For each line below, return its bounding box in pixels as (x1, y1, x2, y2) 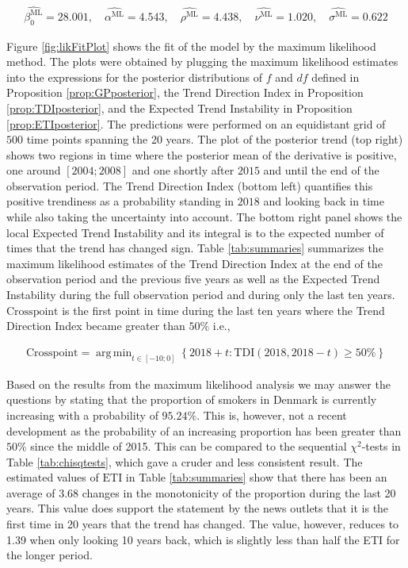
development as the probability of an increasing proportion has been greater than (6, 422, 402, 439)
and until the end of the (263, 162, 379, 178)
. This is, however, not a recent (196, 406, 347, 423)
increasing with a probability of (6, 406, 158, 423)
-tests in (361, 438, 401, 455)
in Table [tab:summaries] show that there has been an (125, 469, 387, 485)
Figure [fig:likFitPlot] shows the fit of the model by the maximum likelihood (6, 37, 376, 54)
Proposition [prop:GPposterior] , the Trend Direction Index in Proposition (6, 84, 364, 101)
